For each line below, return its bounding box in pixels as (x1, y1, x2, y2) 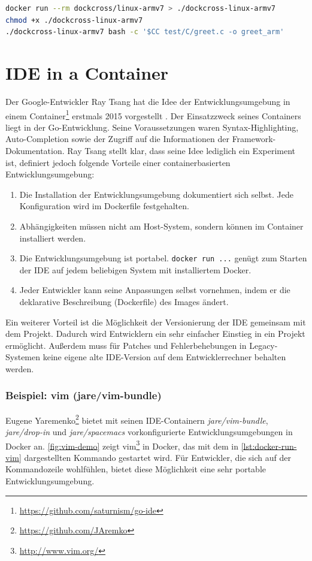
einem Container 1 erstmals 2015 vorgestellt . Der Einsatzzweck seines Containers (5, 107, 301, 122)
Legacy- (249, 339, 278, 351)
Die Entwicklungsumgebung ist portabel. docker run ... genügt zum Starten (19, 252, 307, 264)
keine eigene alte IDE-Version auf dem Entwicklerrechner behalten (43, 351, 286, 363)
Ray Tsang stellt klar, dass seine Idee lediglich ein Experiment (67, 144, 296, 156)
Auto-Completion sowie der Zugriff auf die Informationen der (5, 132, 229, 145)
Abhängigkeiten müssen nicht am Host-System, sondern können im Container (19, 219, 304, 232)
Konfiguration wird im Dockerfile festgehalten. (19, 200, 189, 212)
